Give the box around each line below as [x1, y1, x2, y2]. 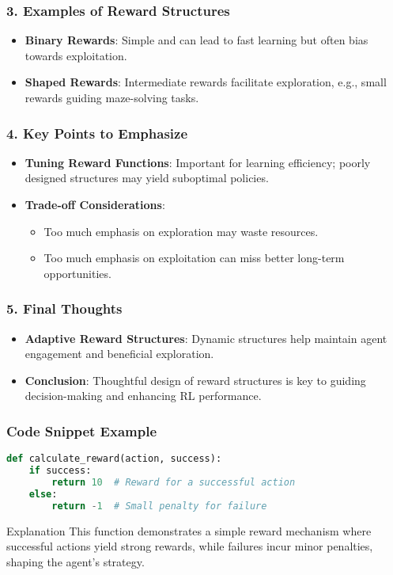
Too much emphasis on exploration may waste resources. [43, 223, 319, 239]
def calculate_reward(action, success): [6, 453, 222, 465]
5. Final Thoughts [6, 299, 123, 318]
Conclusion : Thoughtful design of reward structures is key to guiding [25, 371, 366, 388]
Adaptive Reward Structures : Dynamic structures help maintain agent [25, 329, 387, 346]
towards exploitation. [25, 47, 127, 63]
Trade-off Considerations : [25, 196, 165, 212]
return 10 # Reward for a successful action [51, 476, 296, 488]
